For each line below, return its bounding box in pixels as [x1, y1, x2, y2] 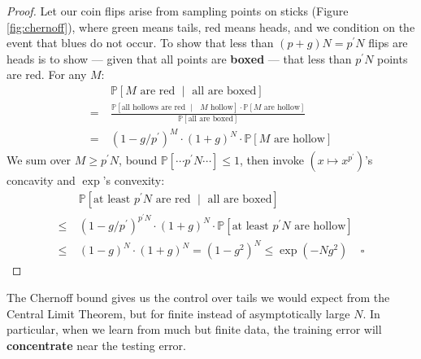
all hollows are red [121, 103, 186, 112]
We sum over [7, 151, 72, 169]
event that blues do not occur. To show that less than [7, 34, 274, 51]
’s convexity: [102, 172, 165, 189]
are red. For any [7, 66, 87, 83]
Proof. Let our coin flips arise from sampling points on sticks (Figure [7, 2, 349, 19]
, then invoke [239, 151, 304, 169]
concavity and [7, 172, 76, 189]
